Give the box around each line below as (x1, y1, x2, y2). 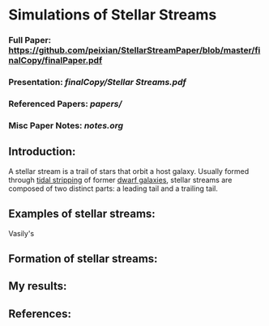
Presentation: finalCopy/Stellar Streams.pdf (8, 77, 186, 88)
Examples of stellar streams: (8, 207, 156, 221)
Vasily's (8, 228, 35, 238)
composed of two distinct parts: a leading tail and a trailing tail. (8, 184, 219, 193)
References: (8, 307, 71, 320)
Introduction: (8, 145, 76, 159)
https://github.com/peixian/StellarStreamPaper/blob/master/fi (8, 44, 261, 56)
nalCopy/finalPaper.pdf (8, 55, 103, 66)
